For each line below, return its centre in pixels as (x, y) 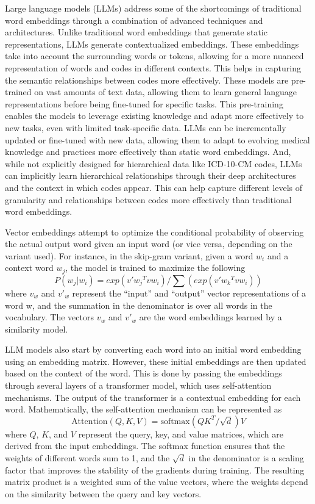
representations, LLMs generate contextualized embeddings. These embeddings (152, 44)
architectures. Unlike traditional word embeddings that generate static (136, 32)
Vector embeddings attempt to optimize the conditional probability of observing (154, 232)
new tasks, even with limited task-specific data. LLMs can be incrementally (146, 127)
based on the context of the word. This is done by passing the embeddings (143, 373)
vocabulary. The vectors (49, 317)
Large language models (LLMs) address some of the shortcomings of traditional (153, 8)
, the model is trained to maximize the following (155, 268)
